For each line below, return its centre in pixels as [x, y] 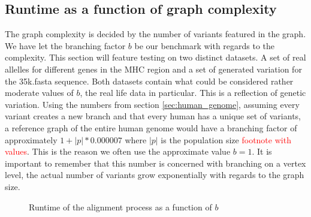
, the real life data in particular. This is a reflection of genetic [193, 93]
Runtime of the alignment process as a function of [120, 207]
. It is [262, 151]
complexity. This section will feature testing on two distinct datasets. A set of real [155, 57]
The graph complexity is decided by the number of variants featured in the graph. [155, 34]
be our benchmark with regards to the [205, 45]
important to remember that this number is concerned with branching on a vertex [155, 163]
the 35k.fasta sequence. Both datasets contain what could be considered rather [149, 81]
